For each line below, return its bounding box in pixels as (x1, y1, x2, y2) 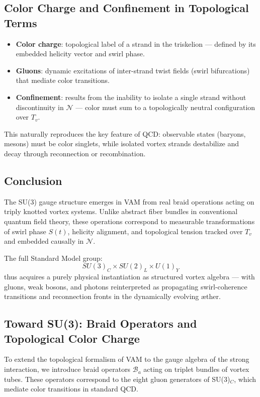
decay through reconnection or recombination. (4, 148, 146, 158)
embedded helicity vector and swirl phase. (16, 48, 145, 59)
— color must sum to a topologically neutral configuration (75, 102, 255, 112)
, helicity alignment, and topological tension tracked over (67, 226, 243, 236)
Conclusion (4, 172, 62, 188)
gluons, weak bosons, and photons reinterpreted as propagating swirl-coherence (4, 281, 247, 291)
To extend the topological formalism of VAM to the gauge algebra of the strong (4, 354, 249, 364)
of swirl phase (4, 226, 46, 236)
